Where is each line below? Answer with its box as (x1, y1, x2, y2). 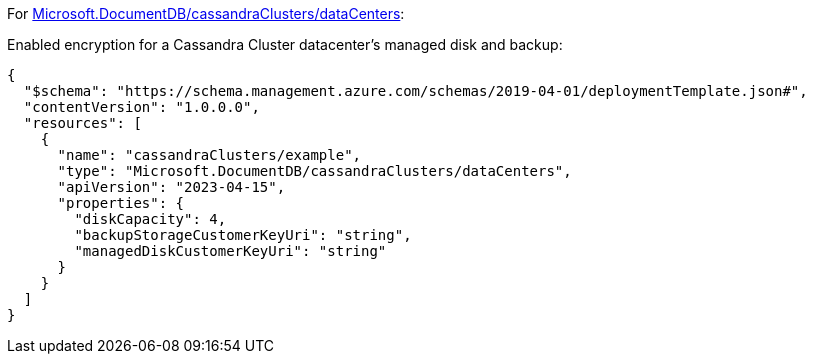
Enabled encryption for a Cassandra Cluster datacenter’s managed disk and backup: (7, 36, 563, 53)
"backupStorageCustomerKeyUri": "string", (74, 227, 412, 243)
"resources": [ (23, 115, 142, 131)
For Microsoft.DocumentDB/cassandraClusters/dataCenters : (7, 5, 405, 22)
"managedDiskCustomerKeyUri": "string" (74, 243, 387, 259)
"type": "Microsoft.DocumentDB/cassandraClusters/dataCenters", (57, 163, 572, 179)
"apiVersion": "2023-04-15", (57, 179, 286, 195)
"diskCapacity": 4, (74, 211, 227, 227)
